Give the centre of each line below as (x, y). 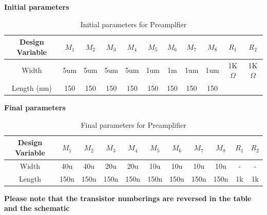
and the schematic (37, 208)
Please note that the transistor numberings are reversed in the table (128, 198)
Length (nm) (32, 88)
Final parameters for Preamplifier (133, 124)
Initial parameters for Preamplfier (133, 24)
